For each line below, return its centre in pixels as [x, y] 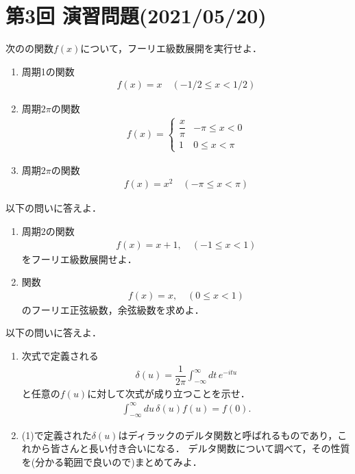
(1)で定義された [57, 435]
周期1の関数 [48, 71]
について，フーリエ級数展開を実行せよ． [171, 48]
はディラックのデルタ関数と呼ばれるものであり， [228, 435]
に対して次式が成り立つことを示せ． [169, 393]
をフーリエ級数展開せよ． [79, 259]
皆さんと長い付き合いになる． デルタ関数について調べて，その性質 [200, 448]
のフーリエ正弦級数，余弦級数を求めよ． [113, 309]
